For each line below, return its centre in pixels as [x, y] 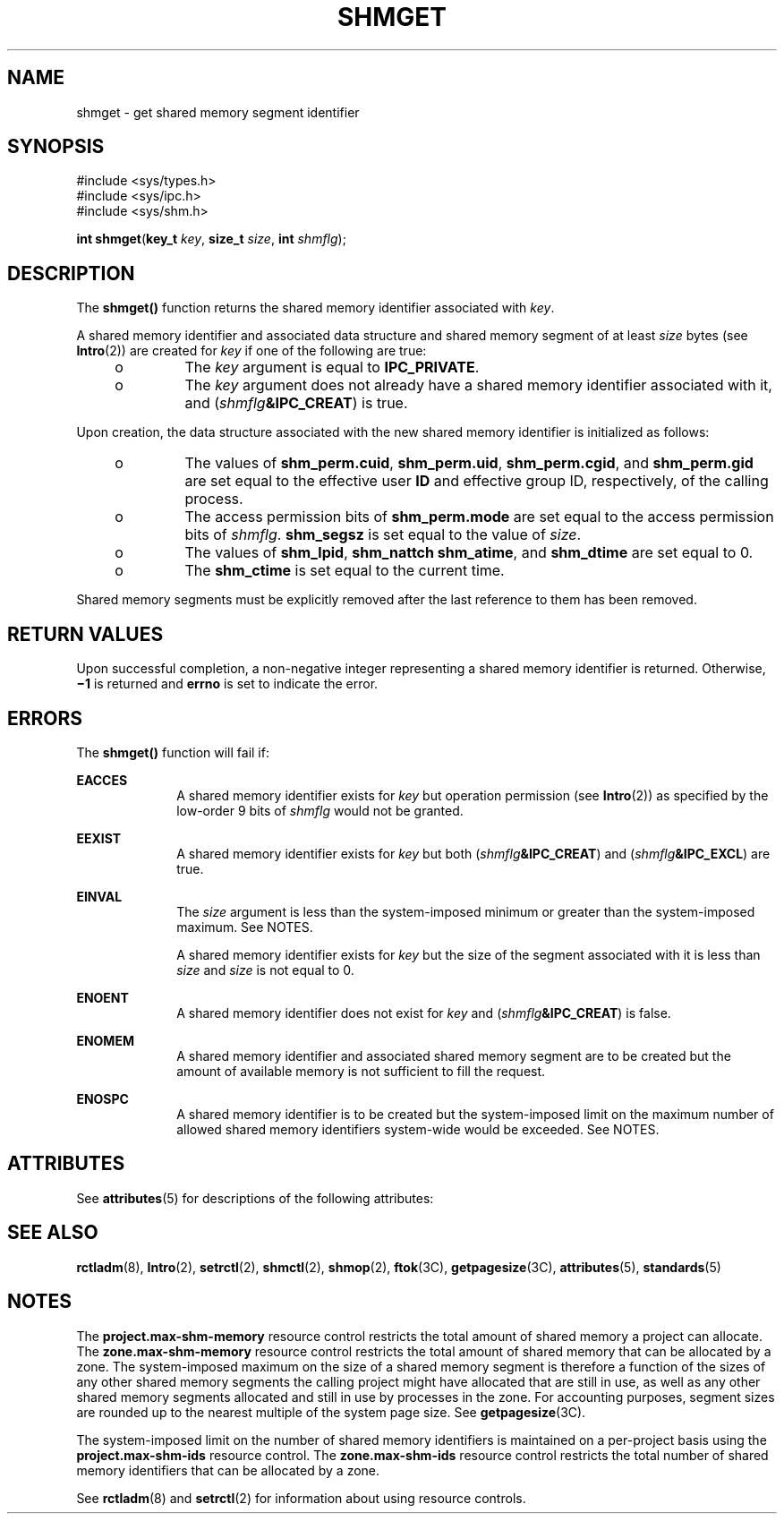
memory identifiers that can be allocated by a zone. [228, 1470]
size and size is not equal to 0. [265, 970]
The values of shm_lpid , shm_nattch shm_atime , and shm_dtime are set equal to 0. [469, 553]
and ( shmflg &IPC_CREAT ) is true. [296, 403]
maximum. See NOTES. [245, 927]
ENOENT [102, 997]
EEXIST [99, 838]
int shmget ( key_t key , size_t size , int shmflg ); [211, 239]
